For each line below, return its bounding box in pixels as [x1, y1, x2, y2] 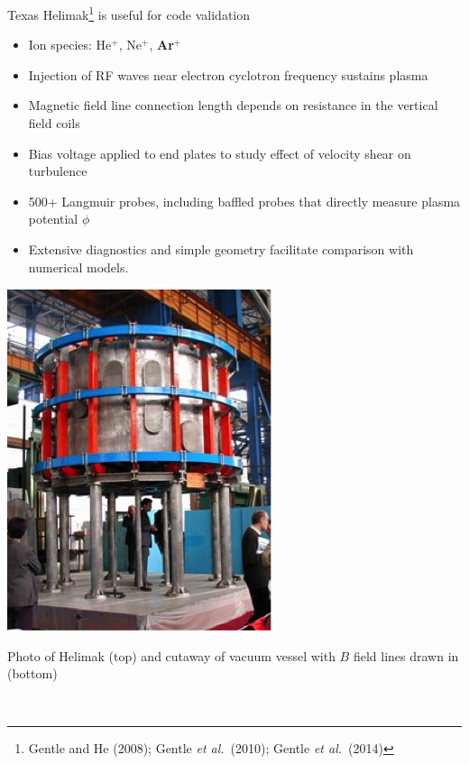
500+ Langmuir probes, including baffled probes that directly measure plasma [28, 191, 461, 210]
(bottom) [7, 664, 58, 683]
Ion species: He [28, 35, 112, 54]
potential [28, 209, 78, 228]
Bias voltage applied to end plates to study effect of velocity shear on [28, 143, 411, 162]
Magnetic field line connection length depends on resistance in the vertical [28, 96, 438, 115]
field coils [28, 114, 80, 133]
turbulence [28, 161, 87, 180]
